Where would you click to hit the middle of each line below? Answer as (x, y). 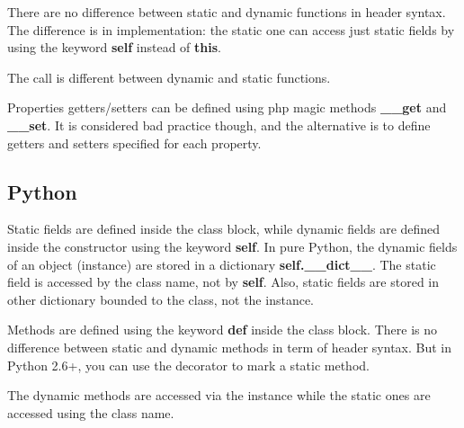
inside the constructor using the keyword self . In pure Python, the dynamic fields (232, 246)
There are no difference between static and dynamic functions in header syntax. (227, 12)
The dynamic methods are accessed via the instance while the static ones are (219, 395)
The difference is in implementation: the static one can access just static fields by (231, 29)
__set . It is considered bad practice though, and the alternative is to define (219, 125)
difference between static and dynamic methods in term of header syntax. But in (230, 347)
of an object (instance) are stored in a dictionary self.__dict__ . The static (222, 264)
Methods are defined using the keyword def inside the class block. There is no (222, 330)
